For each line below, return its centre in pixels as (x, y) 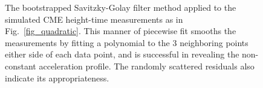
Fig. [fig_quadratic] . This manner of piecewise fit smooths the (121, 31)
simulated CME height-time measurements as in (94, 19)
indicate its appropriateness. (57, 78)
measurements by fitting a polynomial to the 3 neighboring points (127, 42)
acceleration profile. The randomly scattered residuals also (147, 66)
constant (21, 66)
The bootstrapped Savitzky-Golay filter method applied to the (121, 7)
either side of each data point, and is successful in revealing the (122, 54)
